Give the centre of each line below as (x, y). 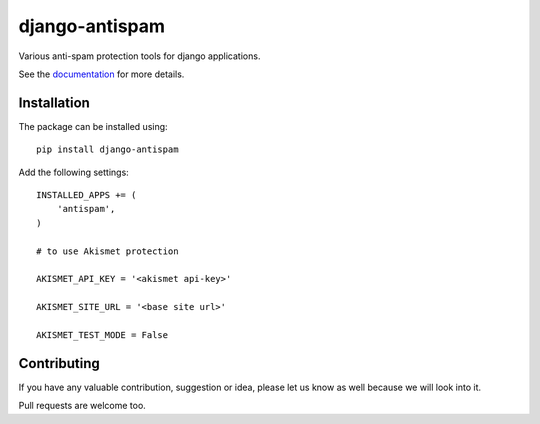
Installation (54, 102)
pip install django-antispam (107, 149)
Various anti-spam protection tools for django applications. (139, 56)
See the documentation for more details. (101, 74)
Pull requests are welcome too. (82, 406)
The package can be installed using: (93, 126)
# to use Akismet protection (107, 251)
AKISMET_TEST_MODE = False (102, 334)
